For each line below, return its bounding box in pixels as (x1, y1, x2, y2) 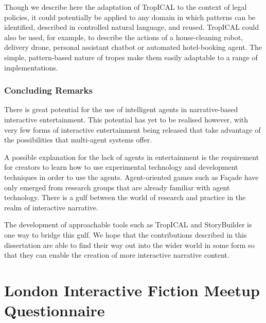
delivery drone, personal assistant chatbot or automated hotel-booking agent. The (4, 42, 262, 52)
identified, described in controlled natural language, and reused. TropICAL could (4, 22, 259, 32)
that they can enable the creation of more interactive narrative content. (4, 249, 229, 260)
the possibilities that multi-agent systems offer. (4, 134, 152, 145)
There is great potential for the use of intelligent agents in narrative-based (4, 104, 238, 115)
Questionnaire (4, 300, 105, 321)
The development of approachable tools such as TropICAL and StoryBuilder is (4, 219, 252, 230)
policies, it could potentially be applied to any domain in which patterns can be (4, 11, 256, 22)
